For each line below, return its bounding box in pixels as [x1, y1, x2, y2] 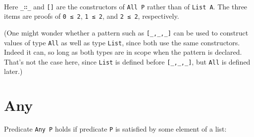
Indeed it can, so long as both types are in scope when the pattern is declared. [4, 47, 242, 57]
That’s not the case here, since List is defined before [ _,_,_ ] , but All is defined [4, 56, 251, 67]
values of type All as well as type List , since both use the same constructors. [4, 37, 240, 47]
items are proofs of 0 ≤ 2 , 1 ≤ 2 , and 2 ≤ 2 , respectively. [4, 11, 179, 21]
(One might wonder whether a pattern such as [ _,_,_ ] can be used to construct [4, 27, 249, 37]
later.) [4, 66, 23, 76]
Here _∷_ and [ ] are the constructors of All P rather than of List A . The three [4, 1, 248, 11]
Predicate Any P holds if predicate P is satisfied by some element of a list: [4, 124, 227, 134]
